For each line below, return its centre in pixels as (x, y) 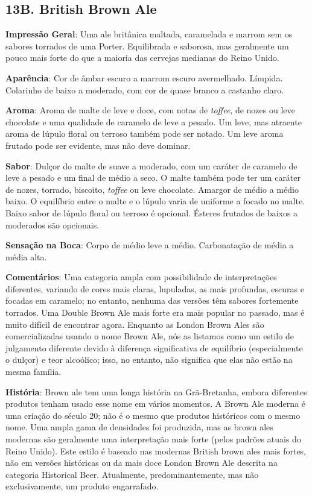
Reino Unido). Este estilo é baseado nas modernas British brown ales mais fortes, (156, 450)
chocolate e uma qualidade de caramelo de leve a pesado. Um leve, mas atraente (154, 121)
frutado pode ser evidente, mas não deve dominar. (98, 145)
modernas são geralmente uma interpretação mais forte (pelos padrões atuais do (153, 439)
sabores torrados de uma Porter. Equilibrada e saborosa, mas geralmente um (147, 46)
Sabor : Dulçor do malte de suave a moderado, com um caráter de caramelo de (151, 165)
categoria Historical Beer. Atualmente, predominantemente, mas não (132, 474)
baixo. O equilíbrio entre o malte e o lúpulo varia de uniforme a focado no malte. (155, 201)
